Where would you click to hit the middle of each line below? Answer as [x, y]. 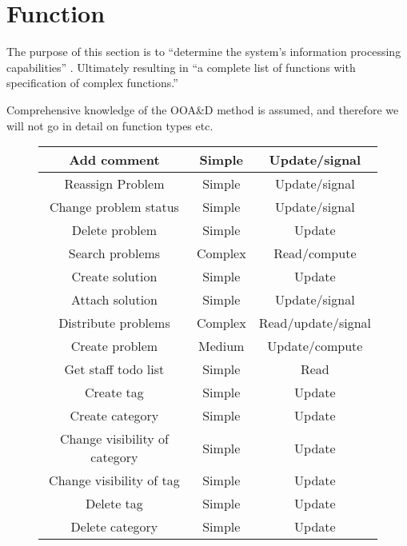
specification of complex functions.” [92, 83]
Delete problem [114, 230]
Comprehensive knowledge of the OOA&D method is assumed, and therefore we [203, 109]
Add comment [114, 160]
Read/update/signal [315, 323]
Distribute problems [114, 323]
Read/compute [315, 253]
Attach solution [114, 300]
